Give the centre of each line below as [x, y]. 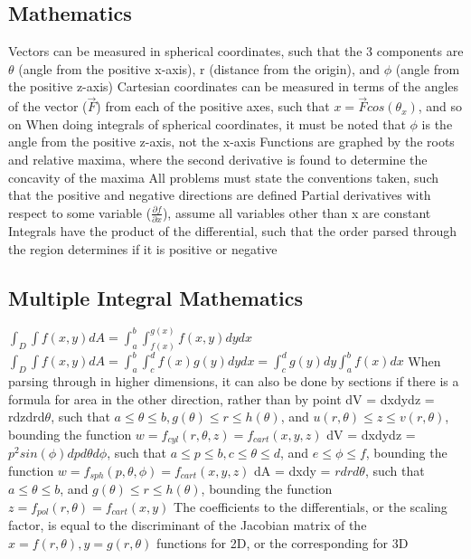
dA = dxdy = [292, 470]
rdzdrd [27, 417]
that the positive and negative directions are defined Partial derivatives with [220, 195]
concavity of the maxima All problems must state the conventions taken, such [223, 177]
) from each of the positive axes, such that [213, 106]
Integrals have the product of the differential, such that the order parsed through [232, 231]
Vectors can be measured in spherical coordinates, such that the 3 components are [236, 51]
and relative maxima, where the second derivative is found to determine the [218, 159]
